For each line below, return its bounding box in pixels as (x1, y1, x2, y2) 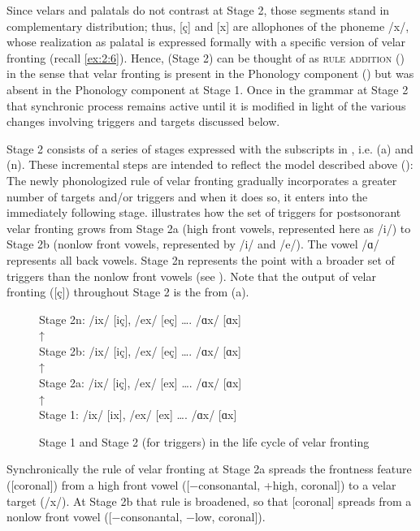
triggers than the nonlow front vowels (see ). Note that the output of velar (6, 267, 376, 284)
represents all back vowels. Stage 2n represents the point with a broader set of (6, 251, 395, 268)
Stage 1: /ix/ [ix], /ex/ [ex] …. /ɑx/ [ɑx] (39, 406, 237, 423)
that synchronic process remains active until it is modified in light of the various (6, 97, 406, 114)
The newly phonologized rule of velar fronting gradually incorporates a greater (6, 171, 397, 188)
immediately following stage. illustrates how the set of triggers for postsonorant (6, 204, 401, 221)
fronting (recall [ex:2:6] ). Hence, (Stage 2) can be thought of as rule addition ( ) (6, 49, 405, 66)
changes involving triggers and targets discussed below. (6, 113, 280, 130)
